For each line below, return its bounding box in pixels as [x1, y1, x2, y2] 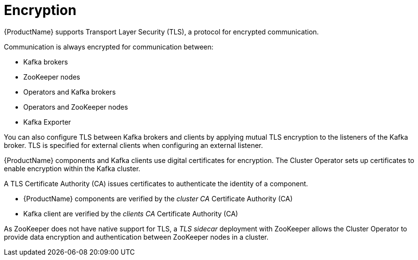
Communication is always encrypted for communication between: [4, 42, 214, 51]
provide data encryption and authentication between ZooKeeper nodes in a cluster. [4, 232, 269, 241]
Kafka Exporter [23, 117, 71, 126]
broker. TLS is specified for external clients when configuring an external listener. [4, 141, 263, 149]
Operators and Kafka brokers [23, 87, 116, 96]
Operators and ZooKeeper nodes [23, 102, 128, 111]
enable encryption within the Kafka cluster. [4, 164, 140, 173]
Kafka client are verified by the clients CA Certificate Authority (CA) [23, 209, 238, 218]
